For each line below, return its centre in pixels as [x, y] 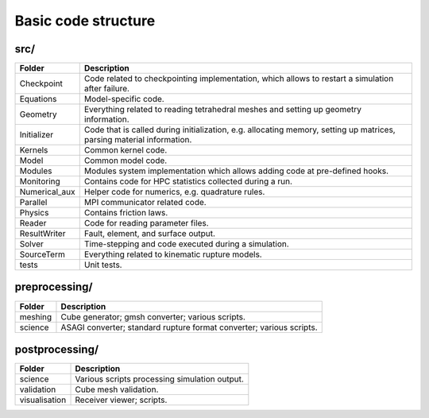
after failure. [107, 89]
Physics [34, 213]
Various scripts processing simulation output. [159, 379]
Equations [38, 99]
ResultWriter [43, 234]
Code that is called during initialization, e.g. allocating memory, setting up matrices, [240, 130]
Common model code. [126, 161]
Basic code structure [85, 21]
